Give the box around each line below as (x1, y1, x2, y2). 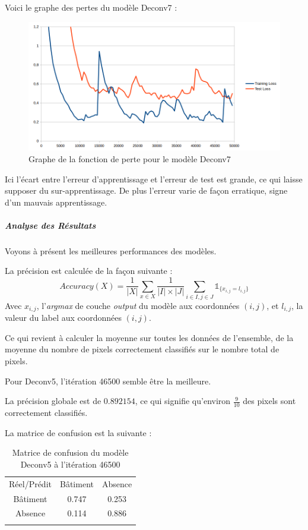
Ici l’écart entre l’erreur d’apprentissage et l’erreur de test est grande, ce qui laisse (5, 172, 303, 185)
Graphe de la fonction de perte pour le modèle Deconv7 (28, 152, 231, 165)
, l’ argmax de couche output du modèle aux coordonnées (36, 299, 240, 311)
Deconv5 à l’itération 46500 (20, 458, 120, 470)
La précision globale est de (5, 395, 101, 407)
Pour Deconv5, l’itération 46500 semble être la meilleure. (5, 374, 211, 387)
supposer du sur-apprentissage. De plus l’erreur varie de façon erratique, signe (5, 184, 288, 197)
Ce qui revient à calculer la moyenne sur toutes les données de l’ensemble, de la (5, 331, 294, 343)
